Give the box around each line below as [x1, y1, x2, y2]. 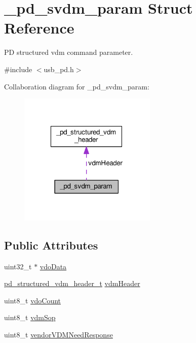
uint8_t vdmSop [4, 312, 56, 323]
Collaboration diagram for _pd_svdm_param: [4, 81, 149, 91]
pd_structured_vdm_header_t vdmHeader [4, 278, 140, 289]
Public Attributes [4, 237, 98, 253]
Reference [4, 17, 74, 38]
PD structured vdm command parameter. [4, 47, 133, 57]
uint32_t [4, 261, 32, 271]
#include [4, 64, 32, 74]
